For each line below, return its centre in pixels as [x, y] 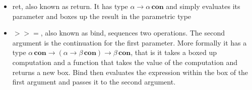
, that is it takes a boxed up [174, 52]
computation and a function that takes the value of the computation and [125, 62]
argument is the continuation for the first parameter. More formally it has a [130, 42]
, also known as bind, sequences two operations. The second [133, 33]
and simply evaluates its [203, 6]
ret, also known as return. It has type [70, 6]
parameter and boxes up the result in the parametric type [102, 16]
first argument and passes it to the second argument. [94, 82]
